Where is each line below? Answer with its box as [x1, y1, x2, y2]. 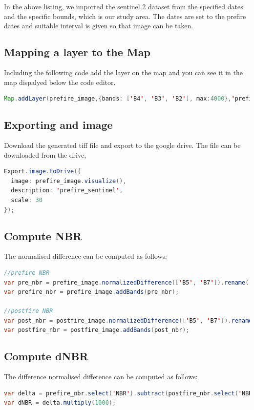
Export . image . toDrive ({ [4, 168, 81, 175]
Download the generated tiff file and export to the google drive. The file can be [4, 140, 241, 150]
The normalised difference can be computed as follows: [4, 251, 167, 261]
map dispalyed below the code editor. [4, 77, 116, 87]
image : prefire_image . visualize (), [11, 177, 127, 184]
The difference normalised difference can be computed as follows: [4, 371, 198, 382]
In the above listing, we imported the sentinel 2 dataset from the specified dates [4, 1, 243, 11]
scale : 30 [11, 196, 42, 204]
